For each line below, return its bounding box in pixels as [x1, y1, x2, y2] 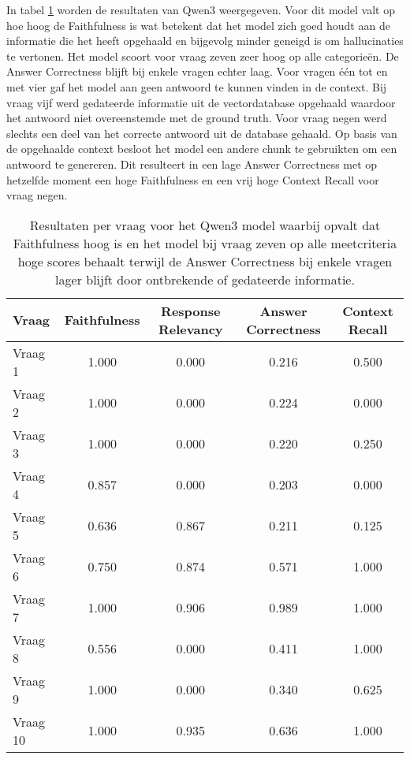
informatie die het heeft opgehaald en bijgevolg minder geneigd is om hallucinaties [6, 32, 404, 49]
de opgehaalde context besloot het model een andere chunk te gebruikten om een [6, 140, 397, 157]
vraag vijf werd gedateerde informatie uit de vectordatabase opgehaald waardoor [6, 94, 396, 110]
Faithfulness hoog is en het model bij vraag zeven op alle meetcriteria [13, 233, 397, 252]
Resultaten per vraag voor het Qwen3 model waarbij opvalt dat [29, 215, 381, 234]
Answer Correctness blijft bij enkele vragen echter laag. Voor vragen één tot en [6, 63, 388, 80]
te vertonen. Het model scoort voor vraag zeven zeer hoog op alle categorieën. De [6, 47, 399, 64]
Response [161, 301, 221, 320]
